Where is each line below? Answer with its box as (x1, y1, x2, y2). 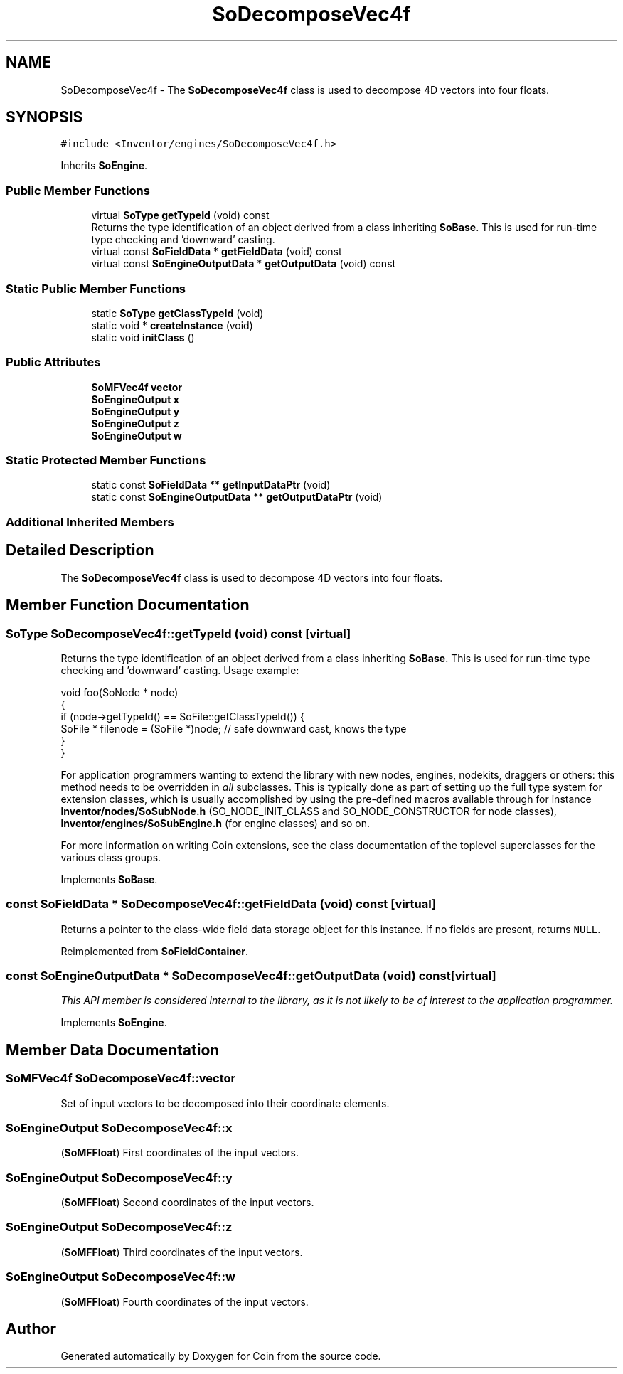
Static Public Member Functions (6, 281, 186, 296)
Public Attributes (6, 355, 101, 370)
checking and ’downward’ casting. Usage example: (60, 664, 299, 676)
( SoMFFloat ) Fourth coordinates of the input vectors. (60, 1295, 309, 1308)
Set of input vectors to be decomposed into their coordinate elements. (60, 1097, 390, 1109)
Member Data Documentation (6, 1040, 220, 1059)
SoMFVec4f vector (91, 380, 182, 393)
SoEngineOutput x (91, 393, 179, 405)
